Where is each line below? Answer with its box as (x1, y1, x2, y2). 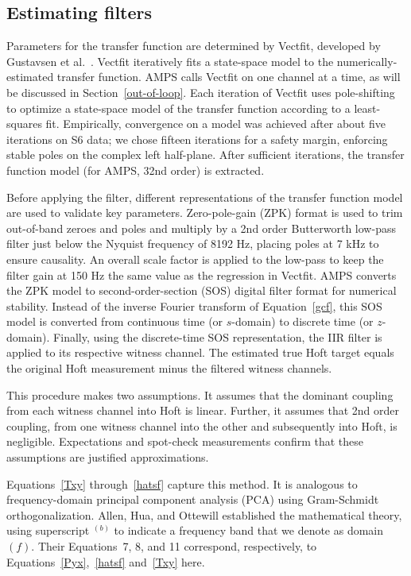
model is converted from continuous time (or (6, 313, 223, 330)
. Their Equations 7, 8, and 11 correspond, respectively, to (31, 538, 317, 555)
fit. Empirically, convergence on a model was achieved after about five (45, 115, 386, 132)
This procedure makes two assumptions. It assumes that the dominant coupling (6, 386, 394, 403)
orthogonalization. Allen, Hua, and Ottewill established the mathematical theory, (6, 506, 402, 523)
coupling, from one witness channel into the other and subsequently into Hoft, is (6, 417, 397, 434)
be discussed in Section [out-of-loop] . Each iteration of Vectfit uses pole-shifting (6, 83, 395, 100)
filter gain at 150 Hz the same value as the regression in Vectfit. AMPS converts (6, 266, 397, 283)
